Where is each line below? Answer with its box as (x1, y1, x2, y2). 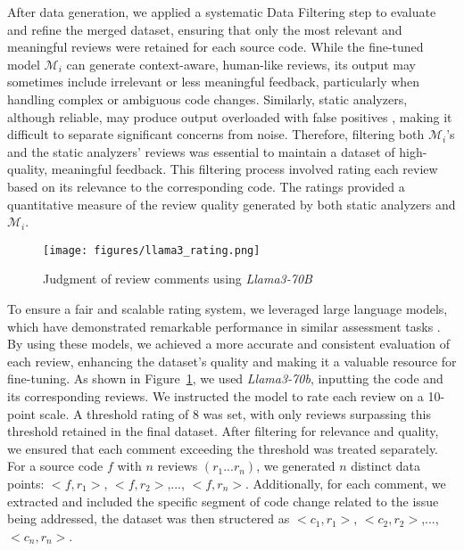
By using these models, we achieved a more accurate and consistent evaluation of (7, 334, 451, 353)
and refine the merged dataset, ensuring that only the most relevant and (7, 20, 402, 38)
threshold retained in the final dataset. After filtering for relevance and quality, (7, 422, 439, 440)
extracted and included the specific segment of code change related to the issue (7, 491, 439, 510)
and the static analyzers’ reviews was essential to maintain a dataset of (7, 142, 395, 160)
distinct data (351, 456, 421, 475)
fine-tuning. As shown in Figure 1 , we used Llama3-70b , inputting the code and (7, 369, 443, 388)
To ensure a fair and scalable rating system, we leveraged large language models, (7, 299, 448, 317)
